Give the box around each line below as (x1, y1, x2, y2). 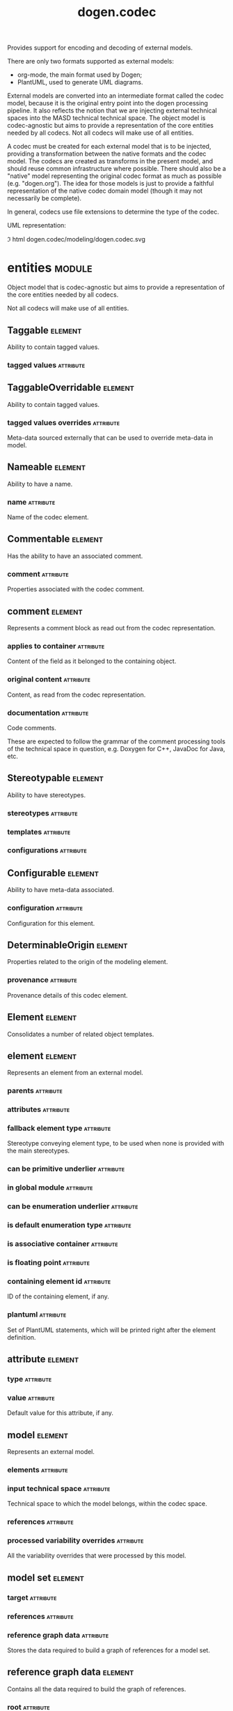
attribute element (7, 1353, 79, 1365)
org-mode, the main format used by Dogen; (17, 71, 143, 79)
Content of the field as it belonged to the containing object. (7, 657, 177, 665)
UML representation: (7, 221, 66, 230)
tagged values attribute (7, 360, 86, 370)
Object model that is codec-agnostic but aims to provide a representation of (7, 283, 225, 292)
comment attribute (7, 569, 69, 579)
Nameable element (7, 461, 86, 473)
